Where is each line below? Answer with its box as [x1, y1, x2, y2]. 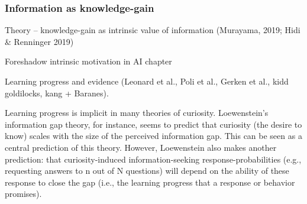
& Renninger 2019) [5, 35, 74, 47]
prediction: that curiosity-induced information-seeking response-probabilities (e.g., [5, 153, 302, 165]
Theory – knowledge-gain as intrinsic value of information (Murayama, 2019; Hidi [5, 24, 300, 36]
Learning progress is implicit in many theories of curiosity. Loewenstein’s [5, 106, 269, 119]
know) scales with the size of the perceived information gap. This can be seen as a [5, 129, 302, 142]
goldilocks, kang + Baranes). [5, 86, 109, 99]
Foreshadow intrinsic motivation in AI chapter [5, 55, 172, 67]
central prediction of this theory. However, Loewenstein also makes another [5, 141, 277, 153]
